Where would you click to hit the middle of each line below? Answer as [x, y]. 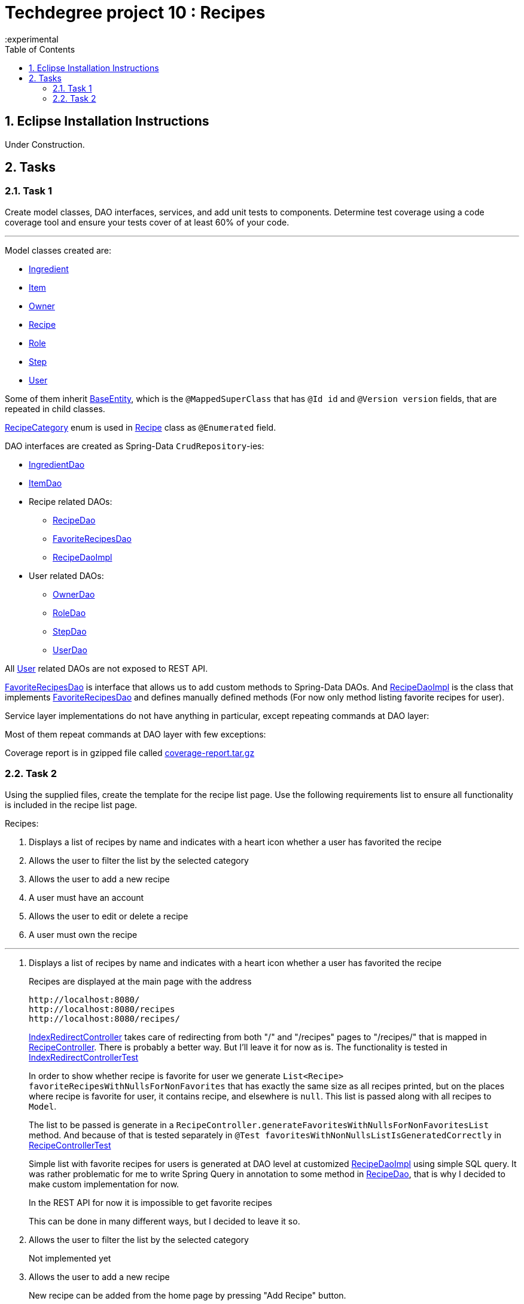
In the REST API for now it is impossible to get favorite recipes [150, 1202]
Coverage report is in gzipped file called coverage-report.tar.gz [130, 752]
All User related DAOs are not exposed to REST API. [106, 668]
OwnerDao [74, 594]
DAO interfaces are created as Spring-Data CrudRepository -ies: [135, 446]
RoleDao [69, 613]
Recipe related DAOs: [71, 501]
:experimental [32, 39]
